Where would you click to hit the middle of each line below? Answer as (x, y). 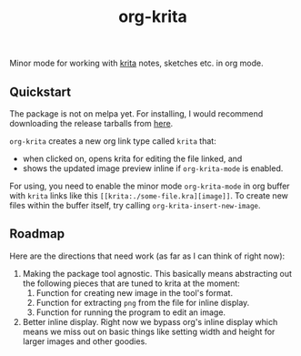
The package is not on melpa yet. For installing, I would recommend (136, 114)
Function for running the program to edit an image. (130, 312)
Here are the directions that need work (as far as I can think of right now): (147, 256)
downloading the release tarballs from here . (91, 123)
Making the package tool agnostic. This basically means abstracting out (157, 273)
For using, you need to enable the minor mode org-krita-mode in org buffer (150, 186)
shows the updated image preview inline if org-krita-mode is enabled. (153, 168)
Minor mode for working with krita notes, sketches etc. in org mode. (136, 63)
